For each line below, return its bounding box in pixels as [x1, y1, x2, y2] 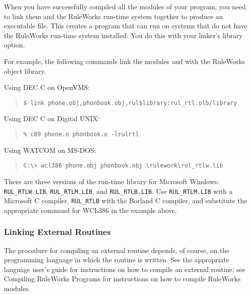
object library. [4, 65, 46, 76]
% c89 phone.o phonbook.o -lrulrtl [23, 131, 139, 138]
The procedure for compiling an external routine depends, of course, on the [4, 245, 229, 255]
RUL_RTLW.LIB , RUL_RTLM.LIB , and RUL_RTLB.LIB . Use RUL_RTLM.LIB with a [4, 186, 232, 196]
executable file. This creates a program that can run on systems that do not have [4, 21, 248, 31]
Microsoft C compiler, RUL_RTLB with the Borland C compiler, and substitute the [4, 195, 247, 206]
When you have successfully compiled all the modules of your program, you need [4, 1, 246, 11]
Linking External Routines [4, 226, 111, 238]
